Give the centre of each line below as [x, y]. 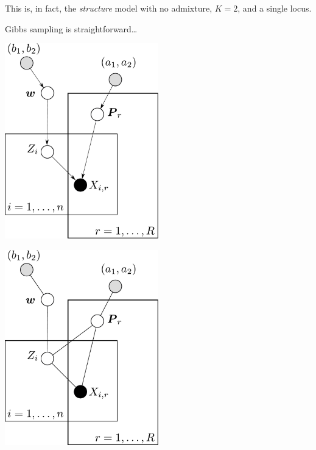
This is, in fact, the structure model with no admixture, [109, 8]
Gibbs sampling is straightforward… [71, 28]
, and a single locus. [275, 8]
